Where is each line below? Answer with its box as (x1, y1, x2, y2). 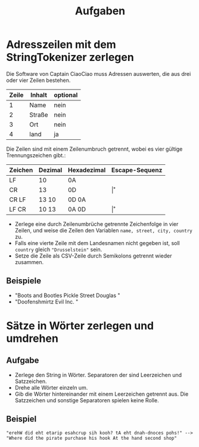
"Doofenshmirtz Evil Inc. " (14, 298, 79, 305)
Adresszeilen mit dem (6, 38, 116, 51)
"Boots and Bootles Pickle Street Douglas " (14, 292, 120, 299)
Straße (29, 111, 49, 119)
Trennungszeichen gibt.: (6, 151, 66, 159)
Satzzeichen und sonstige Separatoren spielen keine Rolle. (14, 396, 159, 404)
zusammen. (14, 258, 44, 265)
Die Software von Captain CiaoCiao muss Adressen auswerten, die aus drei (6, 70, 191, 77)
